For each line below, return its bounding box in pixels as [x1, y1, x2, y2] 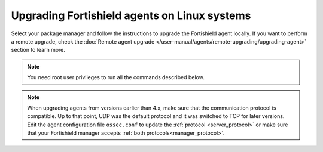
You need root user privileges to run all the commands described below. [27, 74, 205, 81]
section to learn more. [11, 46, 66, 54]
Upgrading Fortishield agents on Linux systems [11, 9, 251, 22]
